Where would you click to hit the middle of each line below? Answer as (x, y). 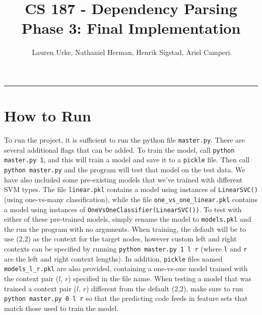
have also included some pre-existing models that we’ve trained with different (123, 179)
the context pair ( (31, 278)
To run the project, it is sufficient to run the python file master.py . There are (124, 140)
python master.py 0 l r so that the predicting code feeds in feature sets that (126, 298)
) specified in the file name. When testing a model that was (160, 278)
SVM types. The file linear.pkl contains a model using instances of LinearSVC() (131, 189)
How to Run (48, 116)
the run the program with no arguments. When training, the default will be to (125, 229)
